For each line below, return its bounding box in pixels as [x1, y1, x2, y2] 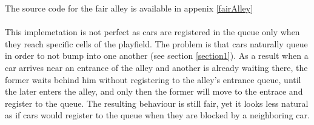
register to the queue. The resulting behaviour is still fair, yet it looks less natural [5, 96, 309, 109]
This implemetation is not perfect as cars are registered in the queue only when [5, 25, 300, 38]
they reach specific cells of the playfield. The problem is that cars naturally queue [5, 37, 308, 50]
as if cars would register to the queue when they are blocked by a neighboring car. [5, 109, 310, 121]
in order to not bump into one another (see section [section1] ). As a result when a [5, 49, 309, 62]
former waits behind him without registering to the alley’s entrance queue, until [5, 73, 301, 86]
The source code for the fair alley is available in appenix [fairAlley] [5, 2, 253, 14]
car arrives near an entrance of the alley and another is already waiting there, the [5, 61, 308, 73]
